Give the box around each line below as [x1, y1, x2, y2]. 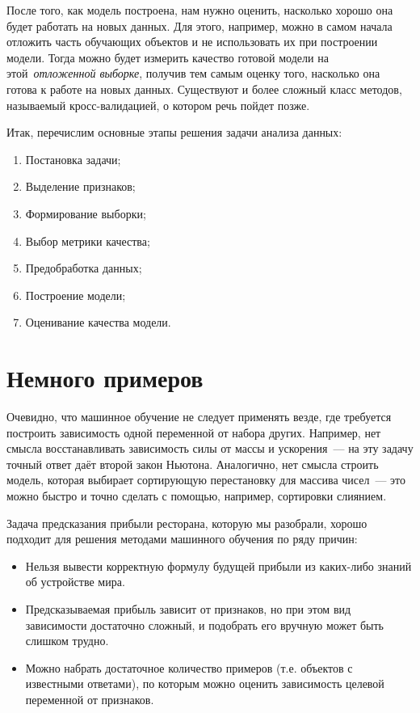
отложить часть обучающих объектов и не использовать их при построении [6, 33, 378, 50]
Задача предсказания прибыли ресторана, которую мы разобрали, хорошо [6, 514, 367, 531]
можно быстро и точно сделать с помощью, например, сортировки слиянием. [6, 487, 387, 504]
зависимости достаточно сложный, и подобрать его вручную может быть [25, 616, 384, 633]
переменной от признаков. [25, 690, 154, 707]
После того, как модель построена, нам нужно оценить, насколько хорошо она [6, 2, 393, 18]
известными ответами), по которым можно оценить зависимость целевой [25, 675, 384, 692]
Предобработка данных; [25, 259, 142, 276]
